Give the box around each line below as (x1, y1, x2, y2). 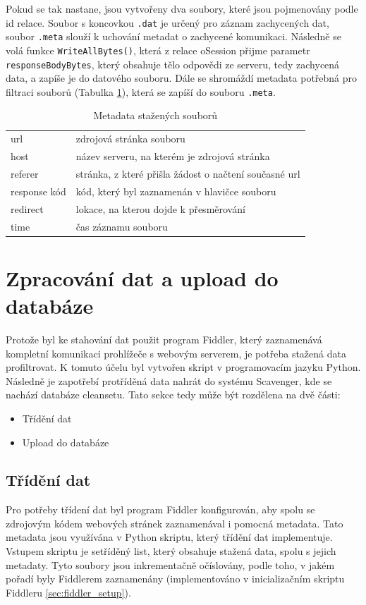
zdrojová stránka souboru (75, 131, 185, 146)
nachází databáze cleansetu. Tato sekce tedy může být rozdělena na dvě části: (6, 387, 341, 402)
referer (11, 166, 39, 181)
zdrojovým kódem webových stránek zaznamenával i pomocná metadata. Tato (6, 515, 343, 530)
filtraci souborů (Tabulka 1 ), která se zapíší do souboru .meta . (6, 84, 276, 99)
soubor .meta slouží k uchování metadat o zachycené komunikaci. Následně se (6, 29, 341, 44)
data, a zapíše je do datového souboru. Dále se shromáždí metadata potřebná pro (6, 71, 358, 85)
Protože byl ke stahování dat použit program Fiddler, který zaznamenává (6, 331, 322, 346)
